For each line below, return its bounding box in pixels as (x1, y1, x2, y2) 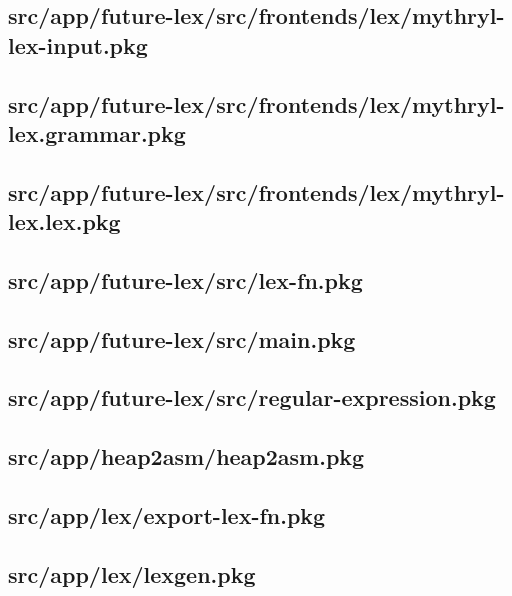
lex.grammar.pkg (8, 117, 186, 148)
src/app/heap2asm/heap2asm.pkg (8, 441, 365, 472)
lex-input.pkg (8, 29, 148, 60)
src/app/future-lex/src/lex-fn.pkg (8, 264, 363, 295)
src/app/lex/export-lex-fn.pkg (8, 500, 326, 531)
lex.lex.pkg (8, 206, 121, 237)
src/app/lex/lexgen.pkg (8, 558, 256, 589)
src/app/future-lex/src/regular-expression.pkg (8, 382, 496, 413)
